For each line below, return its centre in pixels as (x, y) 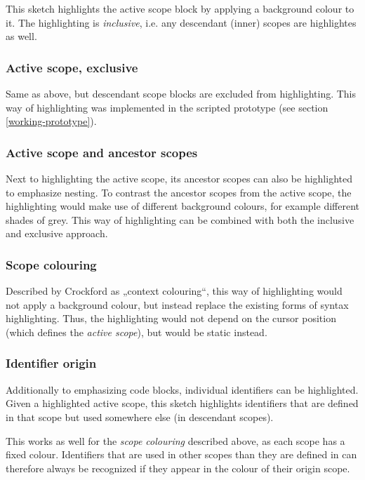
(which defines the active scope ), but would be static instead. (137, 332)
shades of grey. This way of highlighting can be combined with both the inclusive (180, 219)
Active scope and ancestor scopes (102, 152)
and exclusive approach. (57, 233)
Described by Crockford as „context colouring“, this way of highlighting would (174, 291)
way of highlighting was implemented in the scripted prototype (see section (167, 107)
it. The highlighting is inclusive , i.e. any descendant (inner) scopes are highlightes (181, 22)
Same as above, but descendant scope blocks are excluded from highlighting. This (181, 93)
